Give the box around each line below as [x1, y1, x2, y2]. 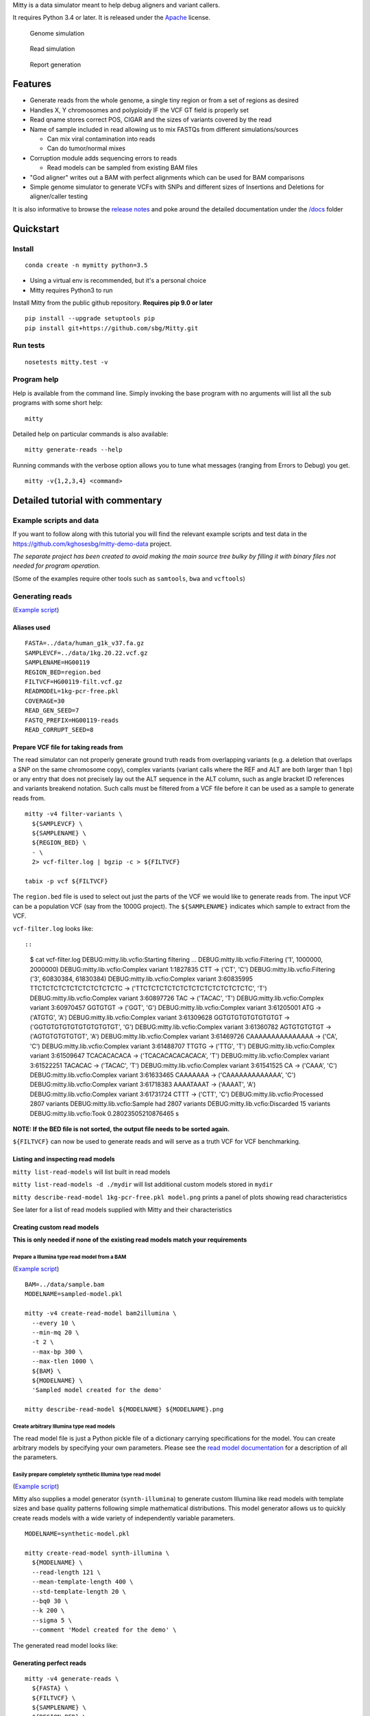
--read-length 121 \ [32, 1568, 101, 1576]
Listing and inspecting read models [12, 1155, 116, 1163]
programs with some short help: [12, 399, 103, 407]
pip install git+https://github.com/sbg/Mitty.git [25, 324, 199, 332]
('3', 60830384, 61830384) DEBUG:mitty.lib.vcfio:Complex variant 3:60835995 [29, 975, 254, 983]
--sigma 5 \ [32, 1616, 72, 1624]
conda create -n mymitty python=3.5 [25, 261, 148, 269]
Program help [12, 375, 59, 384]
